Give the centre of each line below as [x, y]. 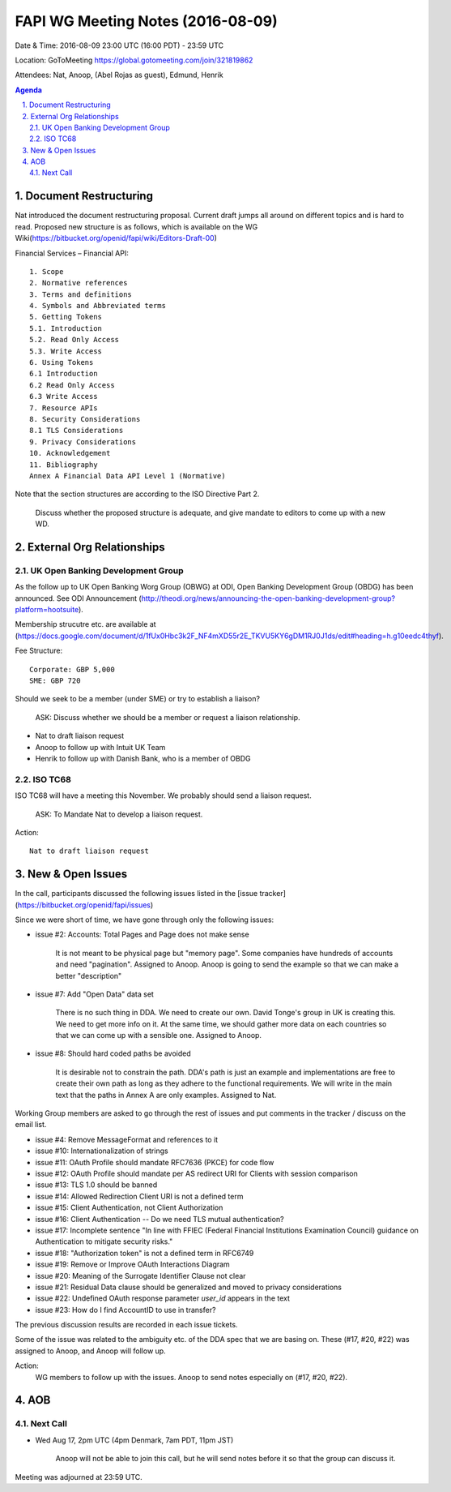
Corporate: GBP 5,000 [72, 669]
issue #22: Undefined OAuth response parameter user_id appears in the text [163, 1298]
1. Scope [47, 271]
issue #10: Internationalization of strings [102, 1151]
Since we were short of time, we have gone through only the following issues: [145, 920]
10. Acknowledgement [70, 453]
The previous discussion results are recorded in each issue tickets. [126, 1325]
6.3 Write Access [64, 397]
